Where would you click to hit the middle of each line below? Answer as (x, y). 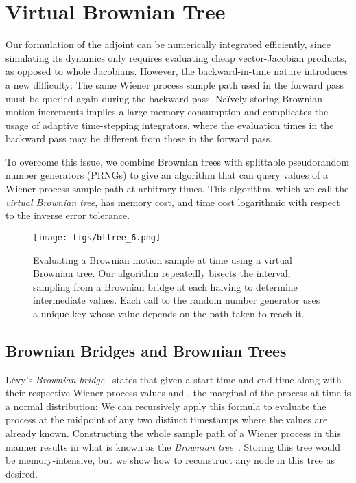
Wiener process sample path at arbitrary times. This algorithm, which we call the (177, 189)
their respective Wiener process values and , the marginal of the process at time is (178, 393)
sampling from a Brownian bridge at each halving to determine (165, 286)
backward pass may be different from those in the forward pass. (139, 138)
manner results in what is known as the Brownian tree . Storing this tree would (173, 446)
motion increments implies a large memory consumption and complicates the (167, 112)
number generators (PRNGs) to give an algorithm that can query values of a (167, 175)
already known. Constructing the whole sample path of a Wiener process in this (173, 433)
